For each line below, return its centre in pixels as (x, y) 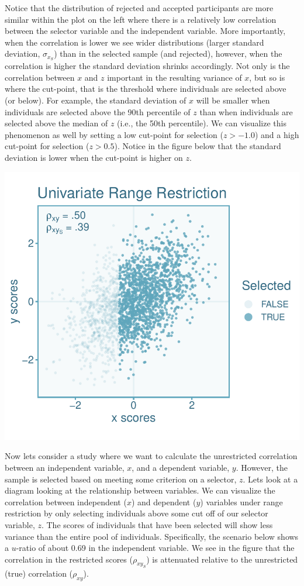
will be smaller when (233, 100)
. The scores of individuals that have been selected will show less (157, 524)
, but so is (267, 77)
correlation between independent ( (66, 501)
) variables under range (241, 501)
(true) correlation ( (39, 573)
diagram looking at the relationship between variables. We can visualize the (140, 490)
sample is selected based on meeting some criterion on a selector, (121, 479)
